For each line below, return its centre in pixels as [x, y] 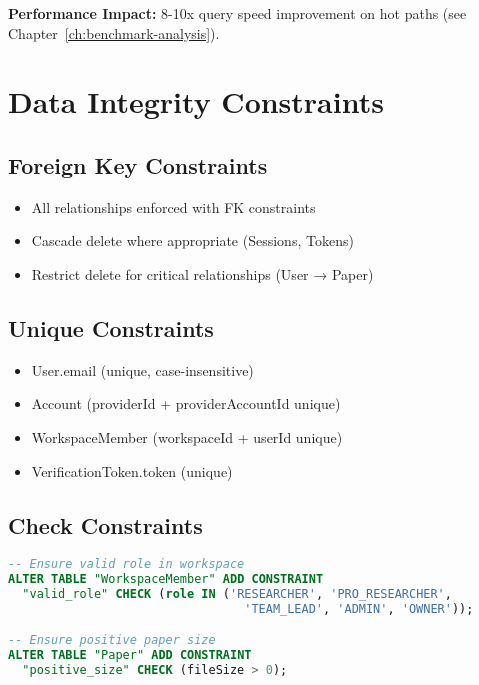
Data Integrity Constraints [196, 101]
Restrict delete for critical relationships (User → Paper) [202, 273]
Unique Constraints [111, 327]
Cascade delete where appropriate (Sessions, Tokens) [192, 240]
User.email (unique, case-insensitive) [142, 369]
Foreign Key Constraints [138, 164]
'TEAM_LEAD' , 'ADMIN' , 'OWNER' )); [359, 608]
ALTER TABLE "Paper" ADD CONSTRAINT [130, 655]
